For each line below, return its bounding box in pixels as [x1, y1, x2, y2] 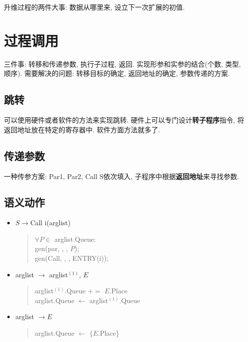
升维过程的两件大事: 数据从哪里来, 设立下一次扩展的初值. [4, 2, 185, 12]
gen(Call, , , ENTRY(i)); [35, 253, 109, 263]
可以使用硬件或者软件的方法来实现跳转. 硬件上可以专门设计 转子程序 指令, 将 [4, 115, 245, 125]
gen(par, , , [35, 243, 68, 253]
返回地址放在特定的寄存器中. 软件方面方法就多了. [4, 124, 160, 134]
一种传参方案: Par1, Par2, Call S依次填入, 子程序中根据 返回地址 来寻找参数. [4, 171, 239, 181]
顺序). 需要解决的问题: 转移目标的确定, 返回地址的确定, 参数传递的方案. [4, 68, 230, 78]
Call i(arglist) [30, 217, 71, 228]
